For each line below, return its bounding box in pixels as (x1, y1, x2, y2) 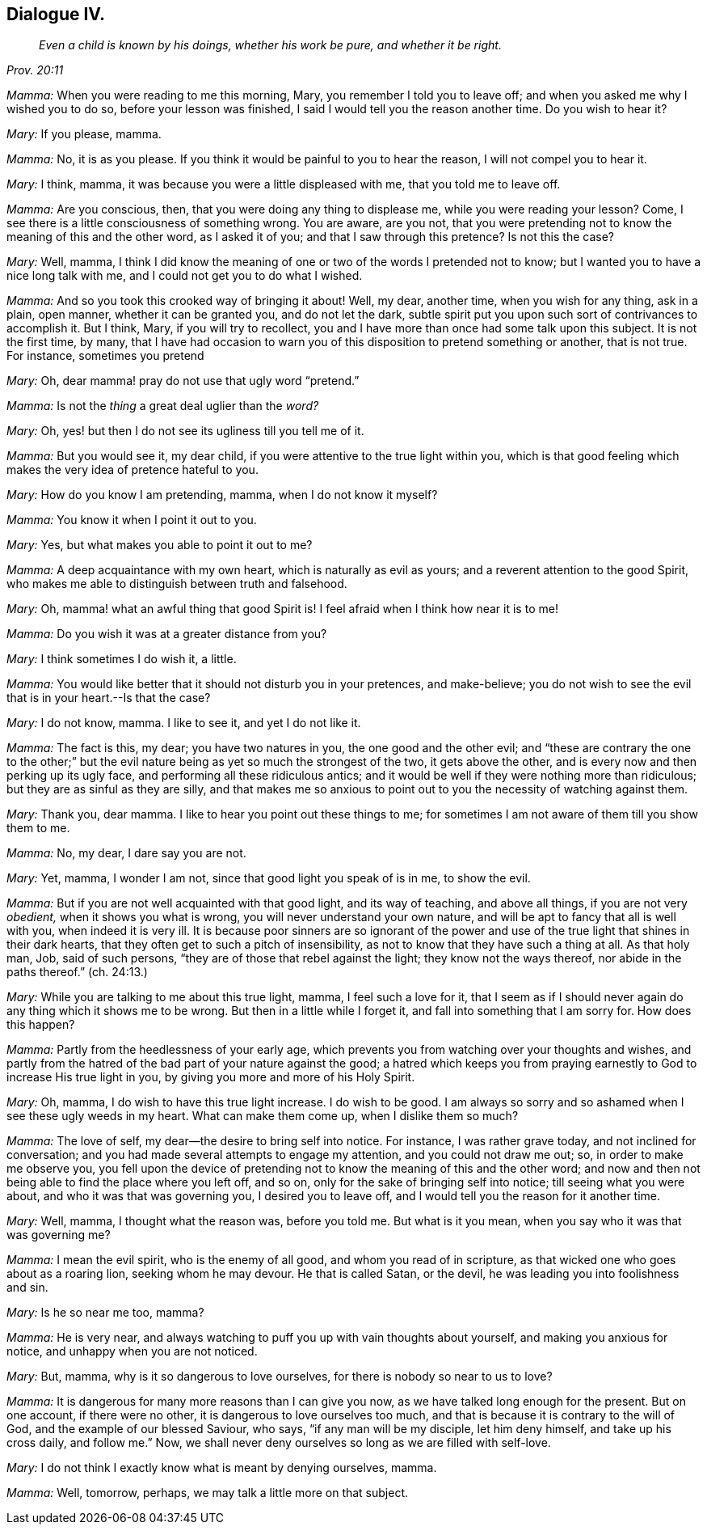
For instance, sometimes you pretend (6, 349, 204, 363)
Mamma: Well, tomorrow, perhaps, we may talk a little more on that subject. (6, 1486, 409, 1500)
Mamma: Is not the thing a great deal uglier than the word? (6, 399, 319, 413)
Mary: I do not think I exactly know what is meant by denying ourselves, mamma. (6, 1461, 437, 1475)
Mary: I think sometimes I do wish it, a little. (6, 652, 237, 666)
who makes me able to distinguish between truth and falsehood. (6, 577, 347, 591)
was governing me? (6, 1228, 111, 1242)
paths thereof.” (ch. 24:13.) (6, 965, 148, 979)
